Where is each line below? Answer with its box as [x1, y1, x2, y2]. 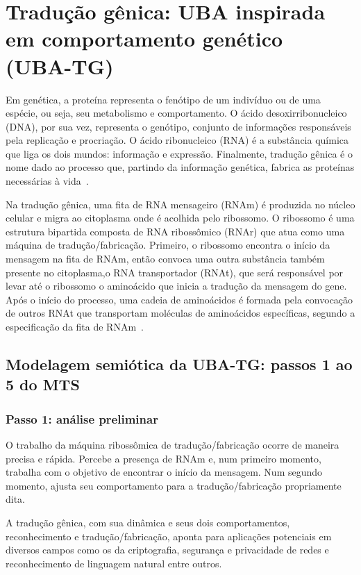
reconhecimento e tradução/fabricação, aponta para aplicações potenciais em [6, 528, 332, 543]
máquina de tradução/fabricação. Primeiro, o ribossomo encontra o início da [6, 237, 330, 252]
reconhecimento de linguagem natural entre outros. [6, 556, 222, 570]
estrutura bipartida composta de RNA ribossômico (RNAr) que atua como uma [6, 224, 345, 238]
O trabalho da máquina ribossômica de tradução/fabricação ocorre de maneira [6, 437, 339, 451]
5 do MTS [6, 374, 80, 395]
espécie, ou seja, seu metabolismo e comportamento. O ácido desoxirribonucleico [6, 106, 347, 120]
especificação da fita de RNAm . [6, 319, 144, 333]
